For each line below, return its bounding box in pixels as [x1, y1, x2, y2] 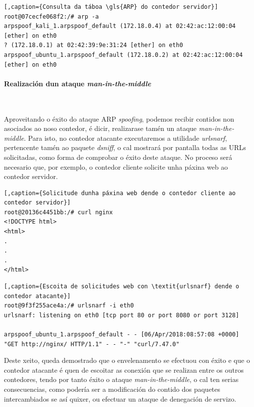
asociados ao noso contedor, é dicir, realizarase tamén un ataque [4, 123, 197, 133]
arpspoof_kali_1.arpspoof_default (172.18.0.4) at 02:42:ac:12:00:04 [4, 23, 236, 30]
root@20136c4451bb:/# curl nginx [4, 208, 113, 216]
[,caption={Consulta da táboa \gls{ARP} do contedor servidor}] [4, 3, 218, 10]
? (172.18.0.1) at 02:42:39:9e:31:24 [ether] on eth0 [4, 42, 183, 49]
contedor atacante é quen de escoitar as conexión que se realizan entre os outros [4, 364, 244, 375]
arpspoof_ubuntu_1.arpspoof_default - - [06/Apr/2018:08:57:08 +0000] [4, 331, 239, 338]
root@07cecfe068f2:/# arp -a [4, 13, 99, 20]
